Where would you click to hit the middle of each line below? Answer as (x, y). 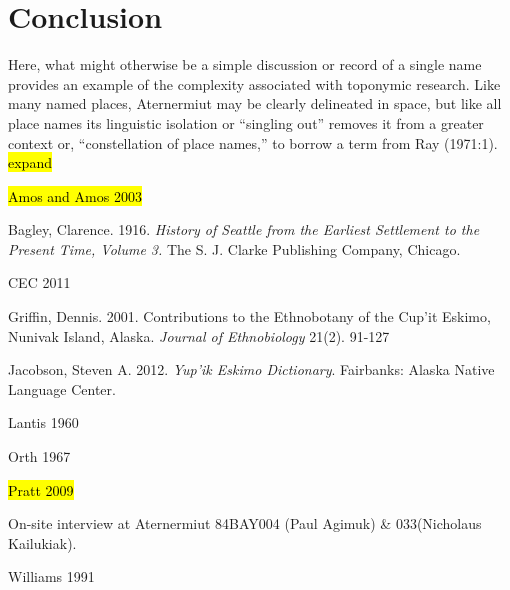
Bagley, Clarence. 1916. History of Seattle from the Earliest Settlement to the (244, 229)
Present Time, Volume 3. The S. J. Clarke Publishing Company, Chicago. (234, 248)
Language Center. (62, 388)
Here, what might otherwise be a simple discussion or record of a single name (245, 64)
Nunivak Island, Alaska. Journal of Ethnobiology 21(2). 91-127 (199, 335)
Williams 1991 (51, 576)
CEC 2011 (39, 282)
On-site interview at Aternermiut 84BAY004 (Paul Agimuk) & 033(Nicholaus (245, 523)
